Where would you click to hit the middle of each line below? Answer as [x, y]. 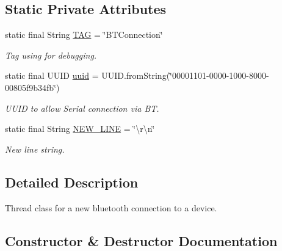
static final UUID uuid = [52, 75]
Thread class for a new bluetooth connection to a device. [111, 207]
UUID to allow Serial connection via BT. [82, 108]
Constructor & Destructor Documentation [141, 240]
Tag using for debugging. [51, 55]
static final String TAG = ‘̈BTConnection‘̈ [84, 35]
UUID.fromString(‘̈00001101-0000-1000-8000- [185, 75]
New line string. [35, 149]
